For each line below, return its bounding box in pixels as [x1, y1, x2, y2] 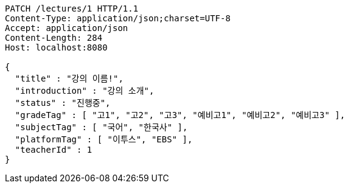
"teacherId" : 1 [15, 145, 92, 155]
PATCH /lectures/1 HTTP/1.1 [5, 4, 139, 13]
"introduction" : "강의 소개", [15, 86, 155, 96]
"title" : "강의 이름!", [15, 74, 124, 83]
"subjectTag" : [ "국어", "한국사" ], [15, 122, 188, 132]
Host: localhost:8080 [5, 43, 108, 52]
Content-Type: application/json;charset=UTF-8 [5, 13, 231, 23]
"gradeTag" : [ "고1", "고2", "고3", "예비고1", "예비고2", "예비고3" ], [15, 110, 346, 120]
